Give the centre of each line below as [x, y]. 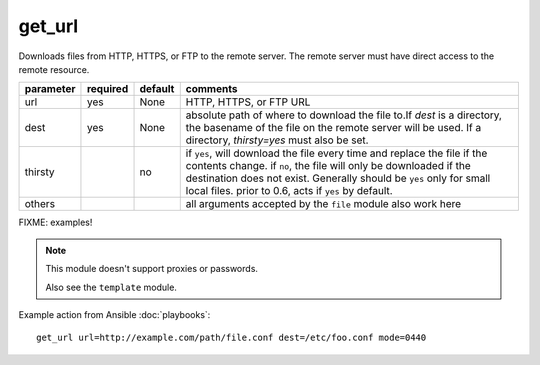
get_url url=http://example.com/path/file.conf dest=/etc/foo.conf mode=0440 [231, 338]
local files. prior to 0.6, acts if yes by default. [289, 191]
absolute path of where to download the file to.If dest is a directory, [343, 115]
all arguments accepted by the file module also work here [323, 204]
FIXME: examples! [55, 222]
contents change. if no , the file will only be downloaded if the [328, 166]
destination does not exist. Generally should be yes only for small [338, 178]
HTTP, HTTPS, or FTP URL [248, 102]
